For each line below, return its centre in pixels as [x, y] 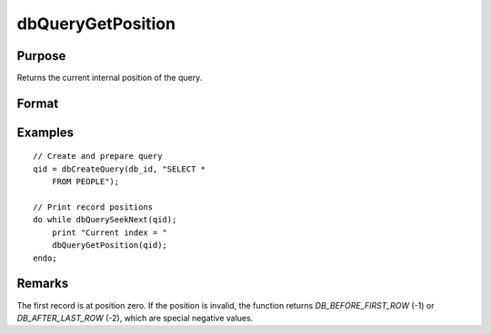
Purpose [41, 56]
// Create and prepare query [98, 156]
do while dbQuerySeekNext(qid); [105, 220]
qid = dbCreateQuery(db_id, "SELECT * [120, 169]
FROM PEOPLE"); [85, 182]
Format [38, 103]
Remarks [43, 284]
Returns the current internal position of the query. [110, 78]
